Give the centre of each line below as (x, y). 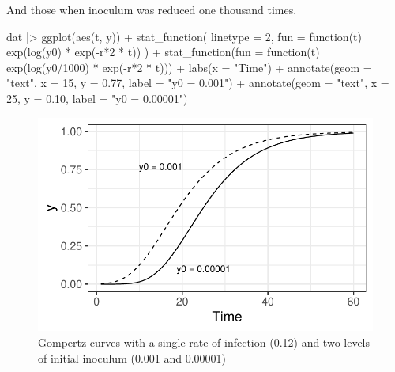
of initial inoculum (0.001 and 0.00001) (132, 357)
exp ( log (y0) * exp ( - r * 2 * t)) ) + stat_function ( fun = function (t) (163, 52)
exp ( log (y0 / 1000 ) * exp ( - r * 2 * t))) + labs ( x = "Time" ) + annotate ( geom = (189, 67)
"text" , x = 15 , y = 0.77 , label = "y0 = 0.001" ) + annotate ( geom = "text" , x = (198, 83)
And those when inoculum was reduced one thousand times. (152, 9)
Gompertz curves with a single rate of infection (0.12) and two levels (204, 342)
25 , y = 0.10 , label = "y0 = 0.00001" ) (97, 98)
